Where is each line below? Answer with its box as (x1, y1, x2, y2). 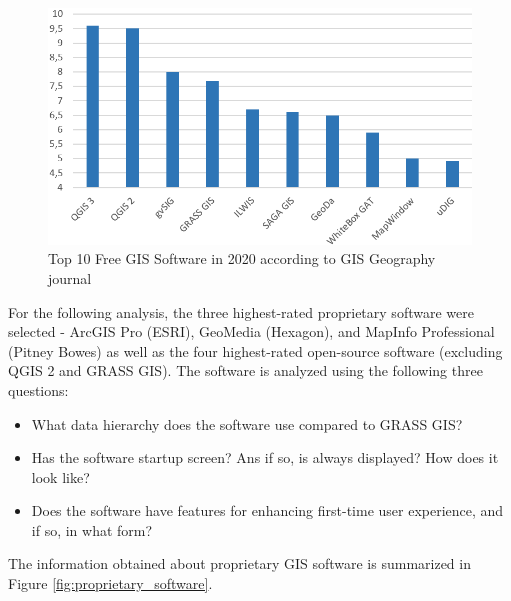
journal (48, 267, 92, 288)
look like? (31, 466, 90, 487)
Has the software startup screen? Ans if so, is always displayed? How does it (31, 447, 499, 468)
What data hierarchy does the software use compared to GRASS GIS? (31, 413, 463, 434)
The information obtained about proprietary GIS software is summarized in (8, 553, 471, 574)
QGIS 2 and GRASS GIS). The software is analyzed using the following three (8, 360, 483, 381)
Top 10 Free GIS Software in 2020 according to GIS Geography (48, 248, 436, 269)
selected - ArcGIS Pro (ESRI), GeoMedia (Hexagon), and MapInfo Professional (8, 321, 495, 342)
